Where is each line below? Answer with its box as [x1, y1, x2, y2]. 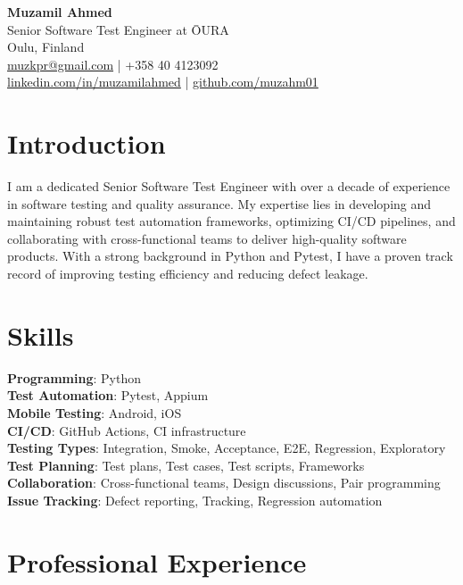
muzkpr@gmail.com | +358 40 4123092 [7, 54, 219, 73]
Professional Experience [7, 543, 307, 580]
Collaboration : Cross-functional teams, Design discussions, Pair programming [7, 473, 441, 492]
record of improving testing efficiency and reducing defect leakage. [7, 264, 368, 283]
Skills [7, 316, 74, 353]
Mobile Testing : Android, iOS [7, 403, 182, 422]
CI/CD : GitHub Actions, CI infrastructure [7, 421, 246, 439]
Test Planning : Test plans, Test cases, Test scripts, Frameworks [7, 455, 365, 474]
